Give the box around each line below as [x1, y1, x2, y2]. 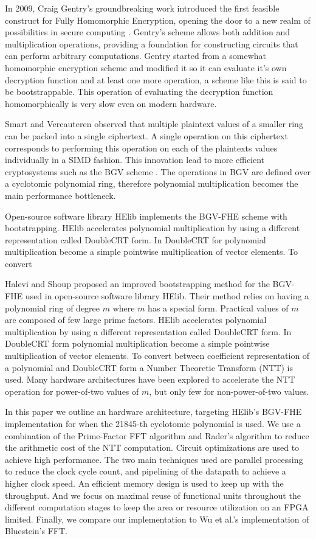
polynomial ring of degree [5, 301, 100, 314]
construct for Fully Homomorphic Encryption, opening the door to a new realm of [5, 13, 311, 26]
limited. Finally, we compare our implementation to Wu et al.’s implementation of [5, 512, 309, 525]
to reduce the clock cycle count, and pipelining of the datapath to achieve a [5, 465, 286, 478]
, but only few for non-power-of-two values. [149, 384, 309, 397]
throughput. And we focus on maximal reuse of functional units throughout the [5, 489, 301, 501]
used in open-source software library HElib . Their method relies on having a [25, 290, 309, 302]
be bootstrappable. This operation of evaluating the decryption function [5, 85, 273, 98]
